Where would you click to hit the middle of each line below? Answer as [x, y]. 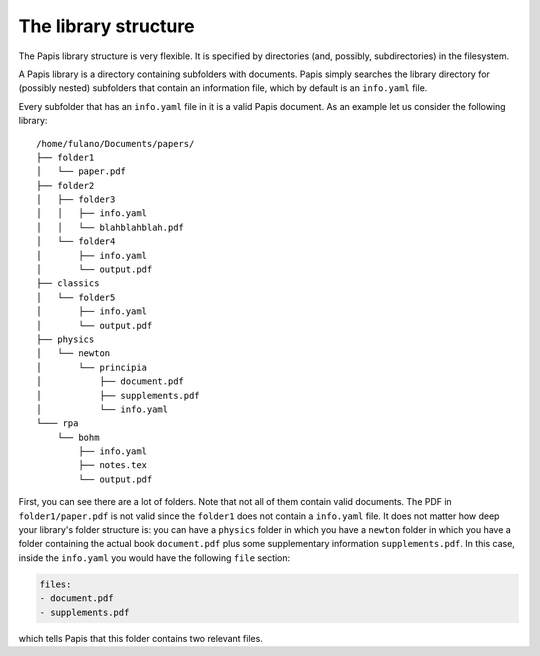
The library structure [106, 26]
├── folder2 [65, 185]
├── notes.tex [113, 465]
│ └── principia [92, 367]
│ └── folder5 [76, 297]
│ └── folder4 [76, 241]
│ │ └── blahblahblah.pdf [110, 227]
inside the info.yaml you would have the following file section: [154, 557]
